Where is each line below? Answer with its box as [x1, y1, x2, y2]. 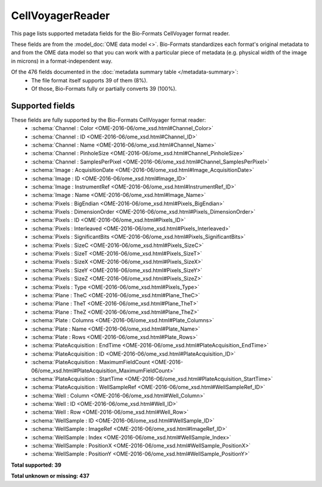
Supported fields [11, 100, 75, 110]
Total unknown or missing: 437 [11, 472, 89, 480]
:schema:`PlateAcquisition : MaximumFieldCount [31, 359, 150, 366]
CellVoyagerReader [11, 9, 110, 22]
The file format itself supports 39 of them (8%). [31, 76, 148, 84]
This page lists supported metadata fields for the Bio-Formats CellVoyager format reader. [11, 30, 230, 37]
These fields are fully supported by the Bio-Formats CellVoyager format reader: [11, 116, 206, 124]
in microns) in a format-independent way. [11, 57, 113, 64]
